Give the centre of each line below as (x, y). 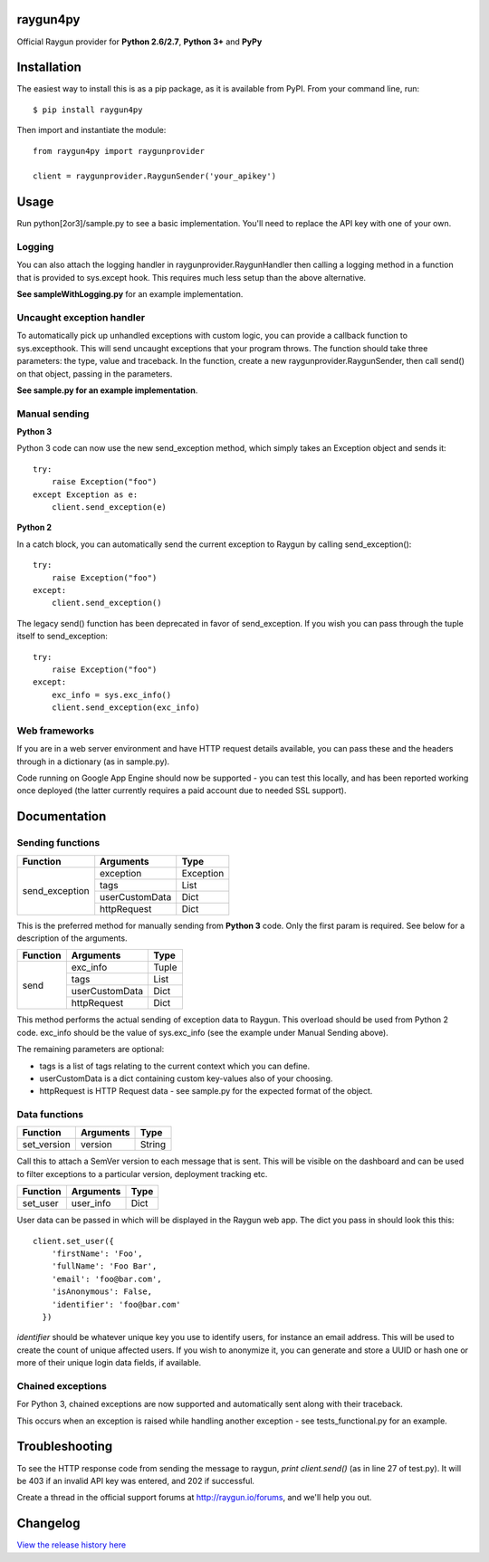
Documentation (62, 816)
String (153, 1145)
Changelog (48, 1524)
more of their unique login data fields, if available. (109, 1363)
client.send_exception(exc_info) (126, 708)
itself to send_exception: (62, 636)
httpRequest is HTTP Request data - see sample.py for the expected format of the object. (206, 1091)
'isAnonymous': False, (102, 1292)
